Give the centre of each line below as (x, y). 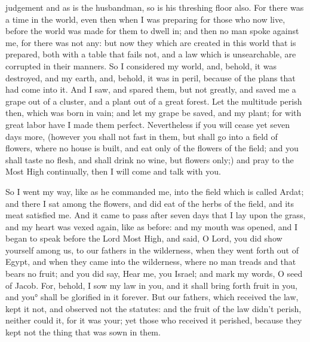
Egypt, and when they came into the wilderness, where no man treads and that (151, 262)
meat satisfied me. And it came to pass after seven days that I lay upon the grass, (156, 215)
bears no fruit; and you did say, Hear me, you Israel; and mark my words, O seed (154, 274)
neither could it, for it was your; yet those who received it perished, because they (154, 320)
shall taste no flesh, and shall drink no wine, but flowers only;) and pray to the (150, 159)
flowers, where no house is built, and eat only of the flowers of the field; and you (152, 148)
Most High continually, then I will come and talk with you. (113, 171)
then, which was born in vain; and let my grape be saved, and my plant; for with (154, 113)
